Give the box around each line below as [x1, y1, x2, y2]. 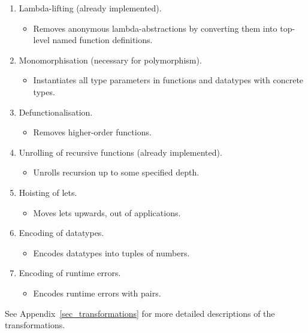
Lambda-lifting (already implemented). [19, 2, 162, 14]
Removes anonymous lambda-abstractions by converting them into [33, 22, 277, 34]
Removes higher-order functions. [33, 126, 152, 138]
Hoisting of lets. [19, 186, 77, 198]
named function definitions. [52, 34, 153, 46]
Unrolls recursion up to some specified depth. [33, 166, 200, 178]
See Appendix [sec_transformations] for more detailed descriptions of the [5, 307, 275, 319]
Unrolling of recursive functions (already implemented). [19, 146, 222, 158]
